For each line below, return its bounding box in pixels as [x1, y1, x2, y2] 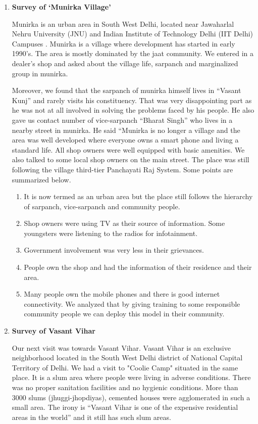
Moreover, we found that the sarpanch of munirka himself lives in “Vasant [12, 85, 241, 96]
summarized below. [12, 174, 71, 184]
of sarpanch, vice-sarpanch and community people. [24, 201, 180, 211]
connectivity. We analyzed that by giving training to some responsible [24, 298, 240, 309]
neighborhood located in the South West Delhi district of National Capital [12, 352, 243, 363]
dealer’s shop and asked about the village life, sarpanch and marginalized [12, 58, 238, 68]
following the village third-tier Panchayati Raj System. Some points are [12, 164, 233, 174]
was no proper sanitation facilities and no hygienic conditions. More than [12, 382, 238, 392]
